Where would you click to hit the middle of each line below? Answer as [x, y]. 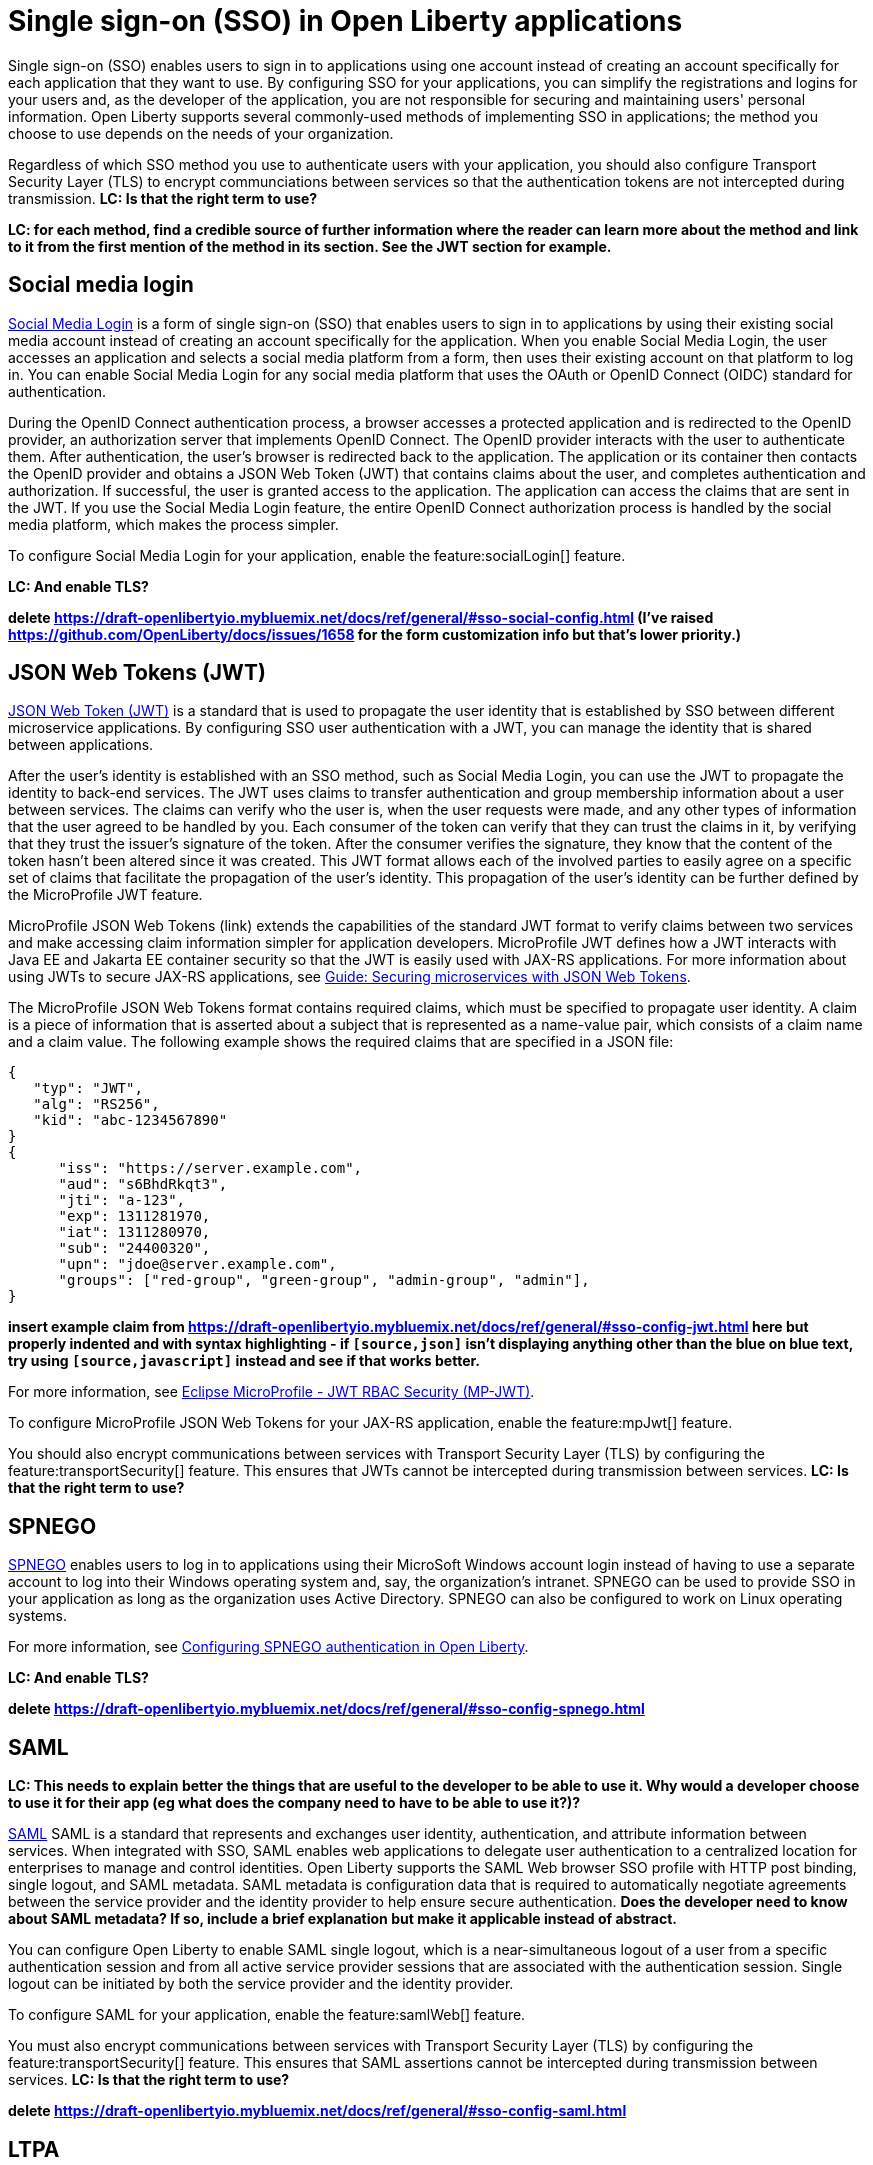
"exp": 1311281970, [134, 1216]
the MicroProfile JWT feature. [105, 895]
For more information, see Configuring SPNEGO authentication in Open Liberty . [268, 1647]
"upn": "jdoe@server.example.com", [197, 1264]
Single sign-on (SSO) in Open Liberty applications [345, 21]
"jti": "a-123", [122, 1200]
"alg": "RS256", [96, 1104]
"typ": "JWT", [88, 1088]
